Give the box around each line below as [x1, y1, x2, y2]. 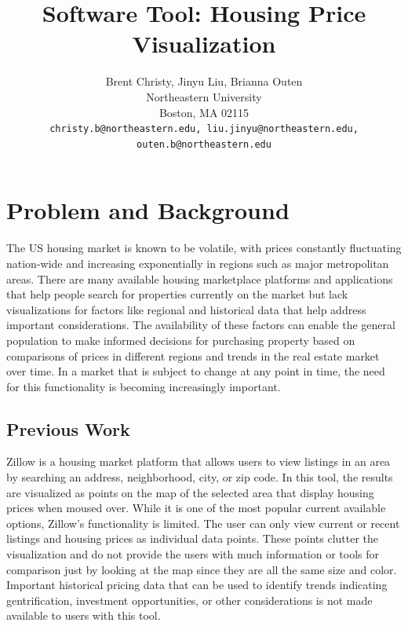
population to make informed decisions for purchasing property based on [6, 331, 355, 348]
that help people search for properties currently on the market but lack [6, 286, 348, 302]
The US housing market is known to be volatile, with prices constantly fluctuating [6, 240, 402, 256]
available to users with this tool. [6, 607, 161, 624]
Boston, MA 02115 [158, 104, 250, 120]
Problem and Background [6, 194, 290, 226]
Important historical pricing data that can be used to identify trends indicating [6, 577, 388, 593]
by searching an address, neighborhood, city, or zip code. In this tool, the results [6, 469, 393, 485]
